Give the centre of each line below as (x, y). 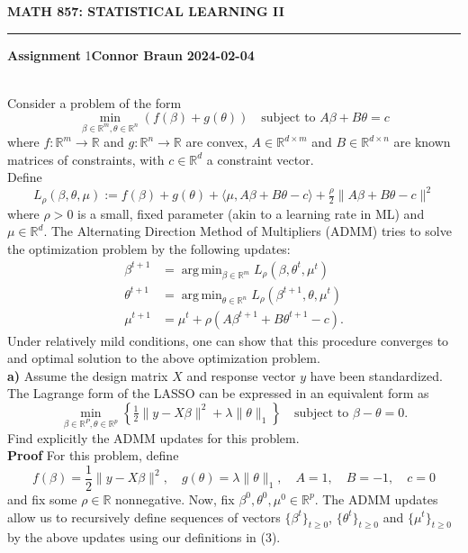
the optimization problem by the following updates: (149, 249)
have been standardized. (376, 375)
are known (422, 142)
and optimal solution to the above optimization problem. (164, 358)
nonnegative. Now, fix (175, 499)
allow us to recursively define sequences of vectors (144, 517)
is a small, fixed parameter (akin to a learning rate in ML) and (251, 213)
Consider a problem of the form (94, 102)
